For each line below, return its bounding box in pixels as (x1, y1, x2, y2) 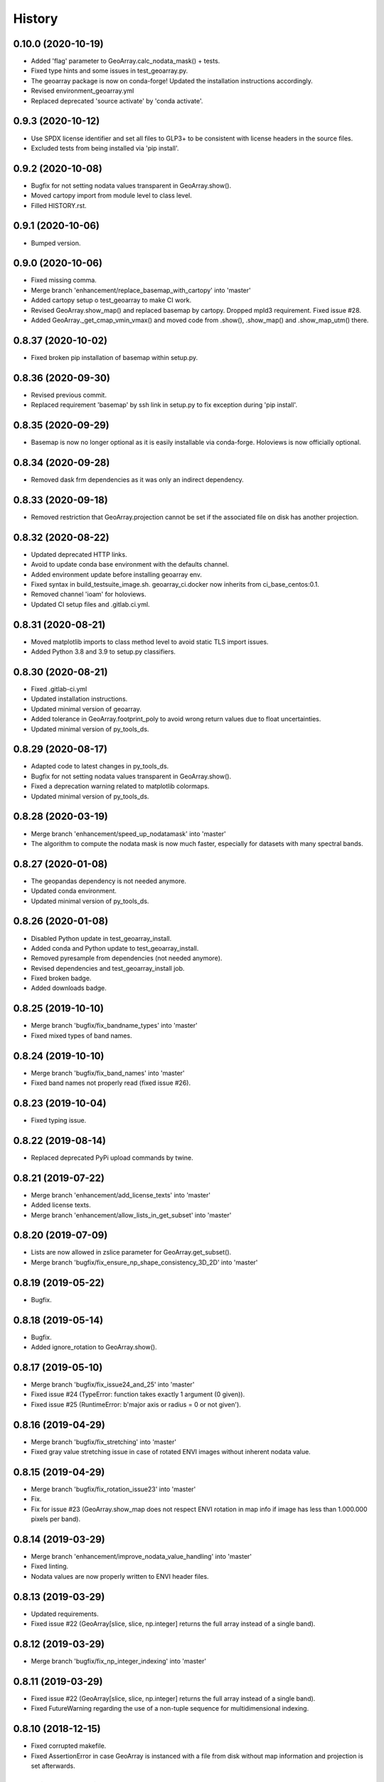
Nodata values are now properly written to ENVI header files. (31, 1572, 209, 1580)
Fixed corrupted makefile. (31, 1741, 107, 1750)
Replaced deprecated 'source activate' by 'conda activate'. (31, 96, 203, 105)
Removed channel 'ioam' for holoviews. (31, 590, 146, 599)
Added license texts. (31, 1201, 92, 1210)
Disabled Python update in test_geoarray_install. (31, 934, 172, 942)
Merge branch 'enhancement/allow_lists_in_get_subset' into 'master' (31, 1210, 232, 1219)
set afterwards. (31, 1761, 75, 1770)
